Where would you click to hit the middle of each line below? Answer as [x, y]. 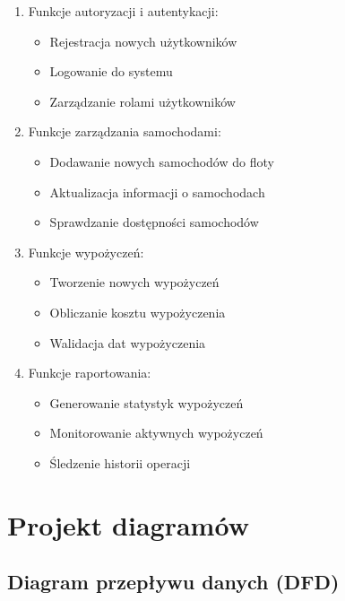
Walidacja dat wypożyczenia [128, 342]
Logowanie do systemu [111, 71]
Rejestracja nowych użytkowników [143, 41]
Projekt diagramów [128, 524]
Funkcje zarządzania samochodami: [125, 131]
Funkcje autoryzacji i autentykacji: [123, 11]
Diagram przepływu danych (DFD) [173, 582]
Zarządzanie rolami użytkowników [142, 101]
